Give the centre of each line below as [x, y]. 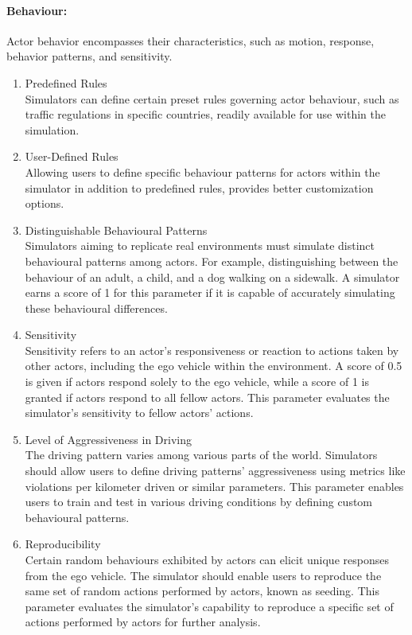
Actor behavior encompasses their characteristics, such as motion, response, [190, 40]
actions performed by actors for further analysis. [143, 622]
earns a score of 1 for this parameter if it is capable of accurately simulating [210, 292]
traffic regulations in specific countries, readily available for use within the [205, 114]
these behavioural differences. [96, 308]
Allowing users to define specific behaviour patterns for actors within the [202, 171]
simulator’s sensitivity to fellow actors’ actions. [139, 413]
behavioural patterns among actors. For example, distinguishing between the [212, 261]
